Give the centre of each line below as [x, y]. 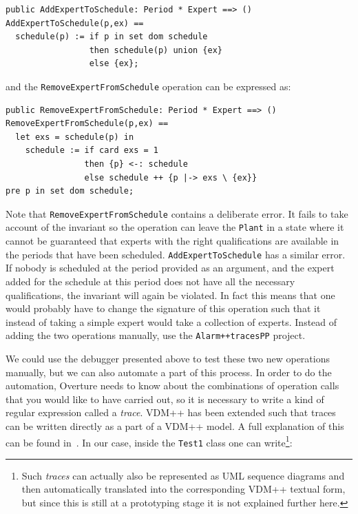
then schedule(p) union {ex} [156, 50]
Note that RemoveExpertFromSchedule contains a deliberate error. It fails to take [177, 213]
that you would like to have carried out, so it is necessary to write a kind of [165, 399]
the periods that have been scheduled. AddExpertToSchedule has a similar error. [176, 254]
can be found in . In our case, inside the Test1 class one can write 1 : [149, 441]
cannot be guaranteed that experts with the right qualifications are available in [172, 241]
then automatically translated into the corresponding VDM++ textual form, [183, 489]
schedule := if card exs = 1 [92, 151]
